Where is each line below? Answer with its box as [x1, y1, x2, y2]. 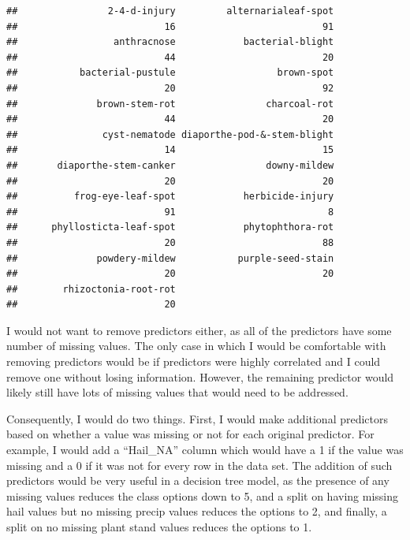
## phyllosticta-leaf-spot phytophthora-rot [6, 222, 334, 233]
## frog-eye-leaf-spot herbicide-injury [6, 191, 334, 203]
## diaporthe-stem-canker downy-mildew [6, 159, 334, 171]
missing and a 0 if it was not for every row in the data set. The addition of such [6, 456, 393, 473]
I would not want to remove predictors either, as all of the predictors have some [6, 322, 392, 338]
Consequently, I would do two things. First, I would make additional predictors [6, 410, 389, 426]
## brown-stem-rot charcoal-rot [6, 98, 334, 110]
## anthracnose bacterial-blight [6, 36, 334, 48]
